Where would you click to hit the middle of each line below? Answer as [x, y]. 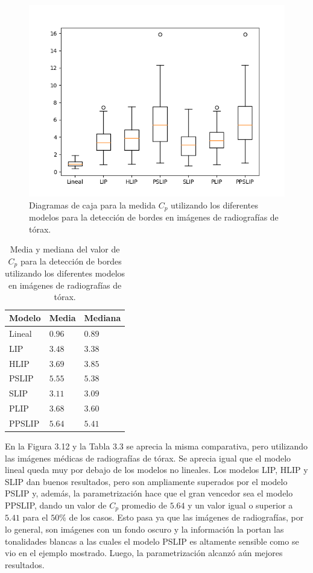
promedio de [144, 505]
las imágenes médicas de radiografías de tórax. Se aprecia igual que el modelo [148, 458]
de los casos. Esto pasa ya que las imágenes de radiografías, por [186, 517]
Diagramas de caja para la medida [92, 205]
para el [35, 517]
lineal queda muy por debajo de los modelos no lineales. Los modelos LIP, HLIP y [156, 470]
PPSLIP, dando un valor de [56, 505]
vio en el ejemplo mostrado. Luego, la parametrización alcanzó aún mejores [144, 553]
